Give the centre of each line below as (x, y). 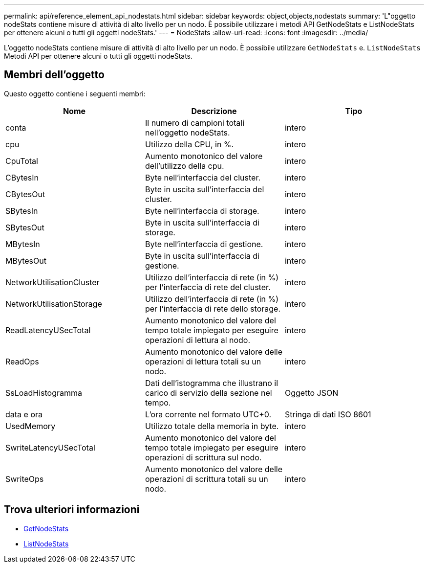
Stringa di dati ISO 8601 (328, 414)
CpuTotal (22, 161)
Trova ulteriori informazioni (72, 510)
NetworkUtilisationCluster (53, 282)
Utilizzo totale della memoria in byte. (212, 426)
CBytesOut (25, 194)
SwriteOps (25, 479)
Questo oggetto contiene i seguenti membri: (75, 93)
